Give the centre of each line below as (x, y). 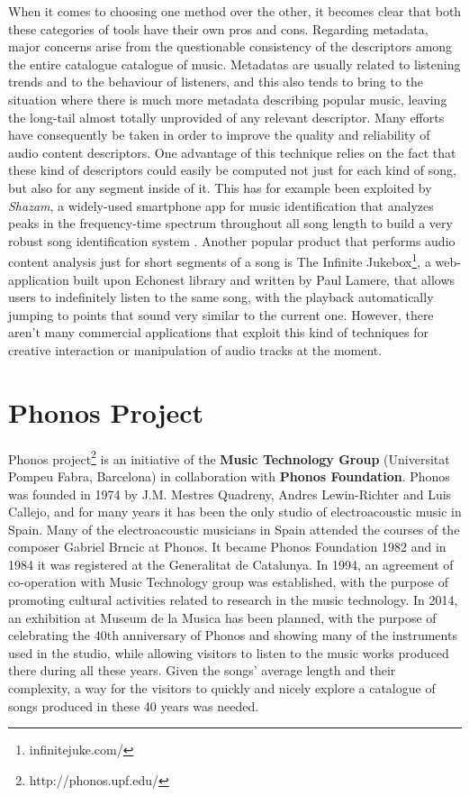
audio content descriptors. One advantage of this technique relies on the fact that (232, 152)
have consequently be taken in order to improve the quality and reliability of (219, 135)
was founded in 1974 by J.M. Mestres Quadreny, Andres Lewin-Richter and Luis (230, 494)
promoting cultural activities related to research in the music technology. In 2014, (233, 600)
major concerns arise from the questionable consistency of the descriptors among (230, 46)
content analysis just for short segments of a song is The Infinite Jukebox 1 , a (220, 260)
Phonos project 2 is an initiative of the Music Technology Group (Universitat (229, 457)
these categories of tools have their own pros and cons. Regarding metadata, (218, 28)
